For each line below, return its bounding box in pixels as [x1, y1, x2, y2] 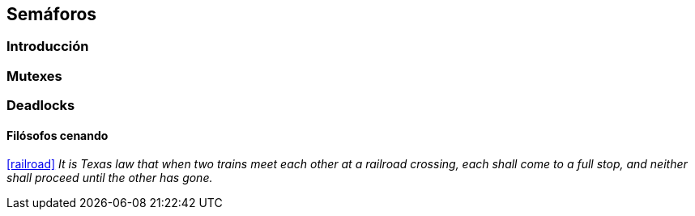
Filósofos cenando [6, 128, 109, 142]
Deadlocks [6, 97, 75, 114]
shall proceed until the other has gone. [6, 171, 213, 185]
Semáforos [6, 4, 97, 24]
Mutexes [6, 67, 62, 84]
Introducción [6, 38, 89, 55]
